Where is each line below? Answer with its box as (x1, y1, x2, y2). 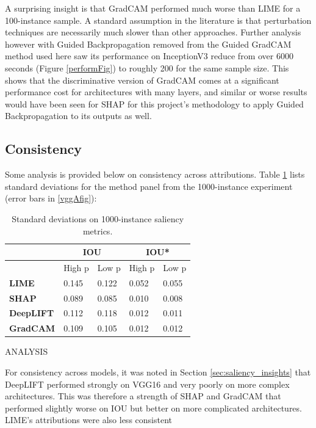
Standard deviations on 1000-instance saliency (12, 212, 184, 225)
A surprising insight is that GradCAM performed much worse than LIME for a (5, 2, 301, 14)
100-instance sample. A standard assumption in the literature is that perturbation (5, 13, 312, 26)
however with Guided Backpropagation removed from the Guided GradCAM (5, 37, 292, 50)
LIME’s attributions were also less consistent (5, 413, 172, 426)
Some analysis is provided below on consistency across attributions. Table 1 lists (5, 168, 305, 181)
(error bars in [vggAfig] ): (5, 192, 97, 205)
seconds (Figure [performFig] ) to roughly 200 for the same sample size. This (5, 61, 289, 74)
